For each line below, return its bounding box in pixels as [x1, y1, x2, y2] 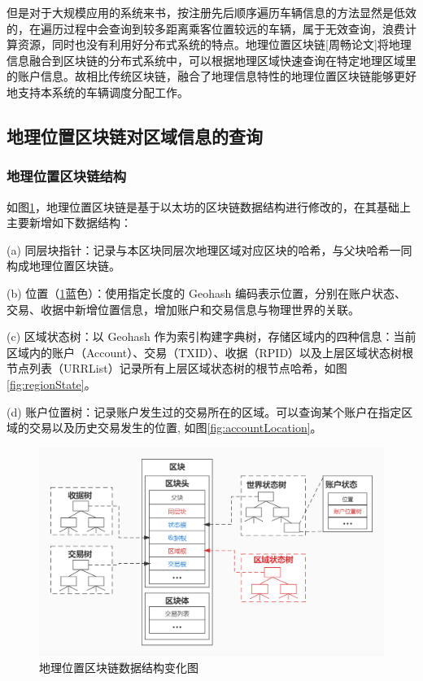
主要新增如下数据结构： [7, 214, 132, 231]
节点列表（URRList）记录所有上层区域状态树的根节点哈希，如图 [7, 360, 347, 377]
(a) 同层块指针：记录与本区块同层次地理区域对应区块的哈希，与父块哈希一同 [7, 241, 412, 258]
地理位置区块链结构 [7, 166, 127, 186]
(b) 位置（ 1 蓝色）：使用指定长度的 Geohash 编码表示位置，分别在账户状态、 [7, 284, 406, 301]
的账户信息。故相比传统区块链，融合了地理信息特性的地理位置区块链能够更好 [7, 68, 416, 85]
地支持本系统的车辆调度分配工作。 [7, 83, 189, 100]
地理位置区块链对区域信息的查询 [7, 123, 263, 148]
